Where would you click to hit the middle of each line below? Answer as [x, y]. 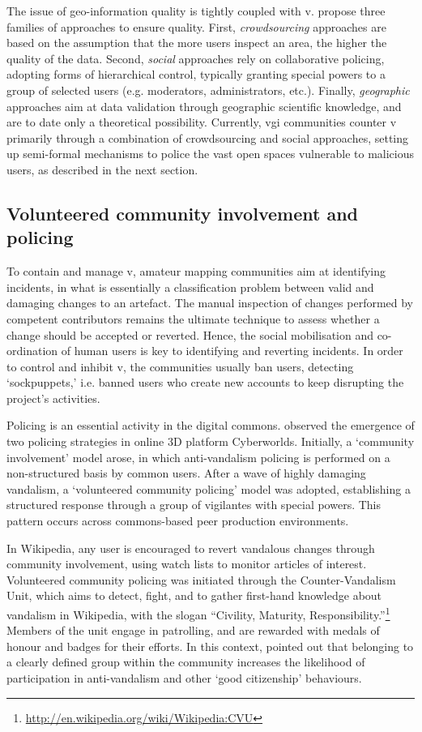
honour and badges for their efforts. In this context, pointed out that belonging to [210, 646]
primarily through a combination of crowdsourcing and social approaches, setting [208, 137]
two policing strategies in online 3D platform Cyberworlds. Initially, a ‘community [211, 441]
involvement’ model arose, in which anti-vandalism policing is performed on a [198, 457]
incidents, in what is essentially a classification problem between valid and [190, 287]
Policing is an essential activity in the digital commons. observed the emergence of [211, 425]
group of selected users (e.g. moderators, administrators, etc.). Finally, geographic [208, 90]
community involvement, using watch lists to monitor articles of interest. [187, 564]
